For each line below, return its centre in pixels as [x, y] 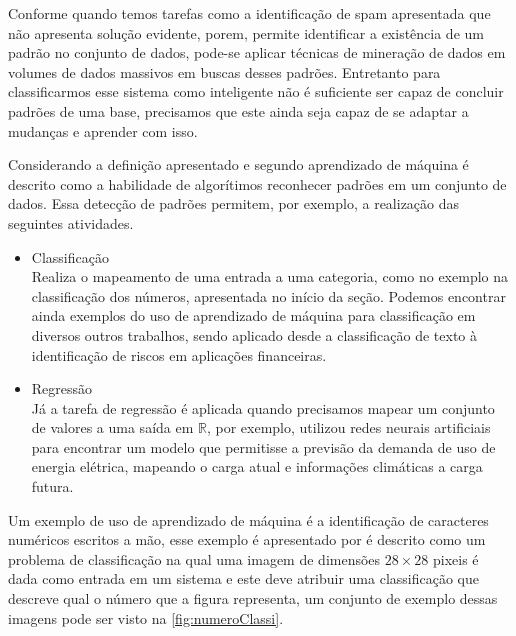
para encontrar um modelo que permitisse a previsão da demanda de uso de [263, 446]
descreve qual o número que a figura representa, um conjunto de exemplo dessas [253, 598]
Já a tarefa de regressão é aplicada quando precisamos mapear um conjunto [263, 407]
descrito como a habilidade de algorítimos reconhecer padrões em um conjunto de [257, 183]
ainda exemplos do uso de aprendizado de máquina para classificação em [253, 315]
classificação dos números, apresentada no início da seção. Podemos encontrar [268, 295]
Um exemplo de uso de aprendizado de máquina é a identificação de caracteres [248, 519]
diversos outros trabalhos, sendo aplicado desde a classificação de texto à [254, 334]
